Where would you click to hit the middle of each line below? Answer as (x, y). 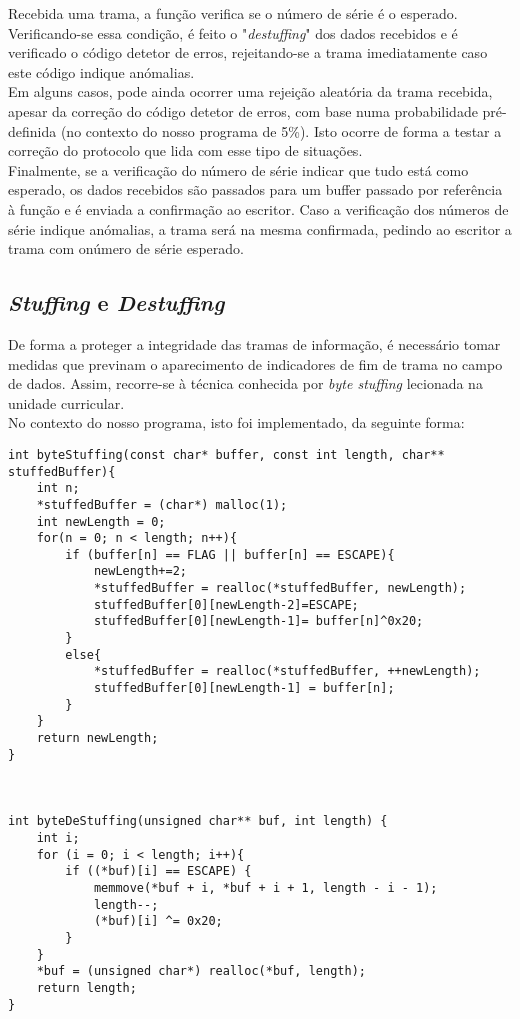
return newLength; (97, 738)
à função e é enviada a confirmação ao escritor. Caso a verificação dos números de (258, 208)
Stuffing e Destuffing (116, 302)
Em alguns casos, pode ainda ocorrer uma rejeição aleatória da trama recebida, (250, 91)
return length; (86, 987)
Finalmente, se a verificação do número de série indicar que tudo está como (238, 169)
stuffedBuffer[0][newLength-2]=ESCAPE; (226, 604)
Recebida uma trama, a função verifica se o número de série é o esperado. (233, 13)
